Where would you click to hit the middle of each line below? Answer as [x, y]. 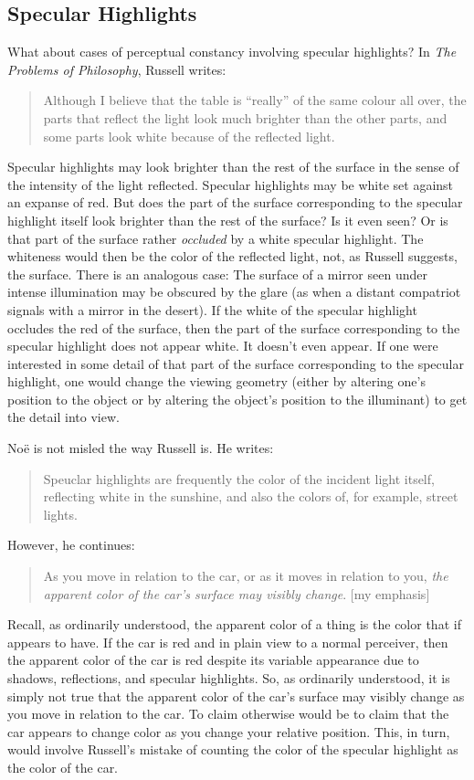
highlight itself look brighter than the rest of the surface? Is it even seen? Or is [228, 220]
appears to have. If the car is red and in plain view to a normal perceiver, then [228, 642]
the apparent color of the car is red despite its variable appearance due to [213, 660]
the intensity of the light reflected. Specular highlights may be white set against [231, 184]
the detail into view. [63, 417]
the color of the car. [63, 767]
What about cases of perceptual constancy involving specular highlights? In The [232, 52]
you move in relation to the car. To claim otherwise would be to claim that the [228, 714]
